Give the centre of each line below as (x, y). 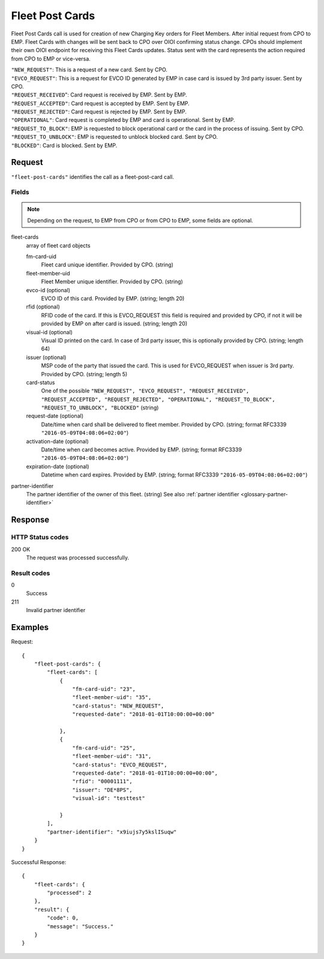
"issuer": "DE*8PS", (103, 790)
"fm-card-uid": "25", (104, 748)
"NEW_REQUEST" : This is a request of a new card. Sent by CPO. (89, 70)
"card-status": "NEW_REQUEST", (118, 706)
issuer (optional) (46, 357)
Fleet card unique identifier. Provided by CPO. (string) (107, 265)
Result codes (31, 573)
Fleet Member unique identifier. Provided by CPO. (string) (112, 281)
